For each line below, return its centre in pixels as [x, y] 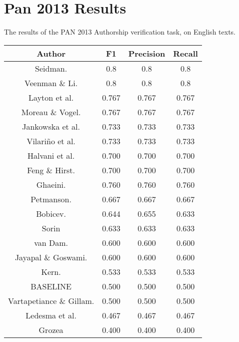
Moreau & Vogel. [51, 112]
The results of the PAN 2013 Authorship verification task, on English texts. [120, 32]
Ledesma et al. [51, 315]
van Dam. [51, 242]
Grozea [51, 329]
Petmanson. [51, 199]
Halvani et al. [51, 155]
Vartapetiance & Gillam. [51, 300]
